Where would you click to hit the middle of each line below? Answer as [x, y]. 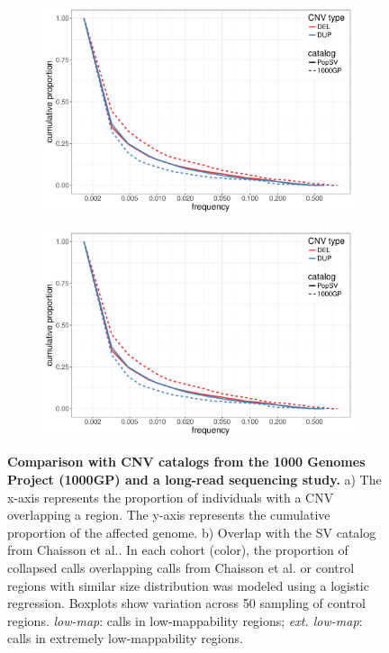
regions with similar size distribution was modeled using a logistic [188, 585]
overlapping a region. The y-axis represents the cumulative [169, 515]
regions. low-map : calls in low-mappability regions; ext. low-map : [185, 620]
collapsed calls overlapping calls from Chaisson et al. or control [181, 567]
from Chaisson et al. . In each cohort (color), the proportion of [178, 550]
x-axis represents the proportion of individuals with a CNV [171, 497]
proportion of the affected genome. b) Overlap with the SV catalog [192, 532]
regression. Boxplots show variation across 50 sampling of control [186, 603]
